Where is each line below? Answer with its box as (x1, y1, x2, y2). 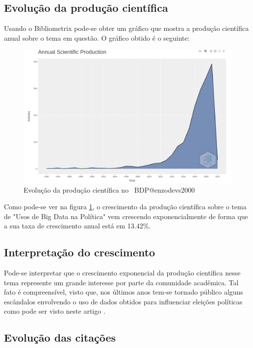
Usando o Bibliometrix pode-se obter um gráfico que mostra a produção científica (4, 23, 249, 33)
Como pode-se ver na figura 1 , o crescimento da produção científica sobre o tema (4, 201, 247, 212)
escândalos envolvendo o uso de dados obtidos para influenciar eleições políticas (4, 296, 243, 306)
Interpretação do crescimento (4, 245, 155, 260)
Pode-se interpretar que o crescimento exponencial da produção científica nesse (4, 268, 241, 278)
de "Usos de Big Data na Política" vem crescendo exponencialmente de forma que (4, 211, 248, 221)
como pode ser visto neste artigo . (4, 306, 105, 316)
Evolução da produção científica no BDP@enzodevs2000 (24, 185, 195, 195)
